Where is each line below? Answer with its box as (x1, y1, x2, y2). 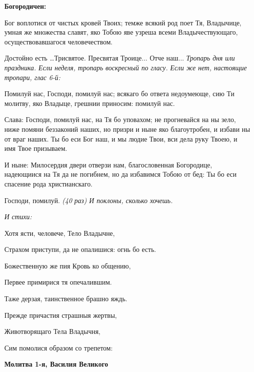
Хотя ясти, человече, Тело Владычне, (4, 227, 115, 238)
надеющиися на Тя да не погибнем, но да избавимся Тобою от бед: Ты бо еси (4, 169, 237, 179)
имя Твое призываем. (4, 143, 67, 153)
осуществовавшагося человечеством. (4, 36, 113, 46)
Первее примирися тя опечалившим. (4, 277, 112, 287)
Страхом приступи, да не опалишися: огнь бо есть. (4, 244, 156, 254)
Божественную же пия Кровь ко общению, (4, 260, 131, 270)
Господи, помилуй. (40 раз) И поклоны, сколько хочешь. (4, 195, 173, 205)
